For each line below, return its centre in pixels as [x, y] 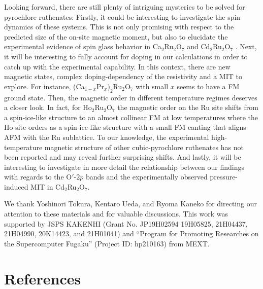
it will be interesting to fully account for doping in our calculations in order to [126, 56]
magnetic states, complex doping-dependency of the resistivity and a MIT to [123, 76]
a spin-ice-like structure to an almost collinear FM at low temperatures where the [131, 117]
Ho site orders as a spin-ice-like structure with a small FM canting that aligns [125, 127]
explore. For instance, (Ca [44, 86]
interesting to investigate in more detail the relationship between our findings [124, 167]
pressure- [224, 177]
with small [152, 86]
